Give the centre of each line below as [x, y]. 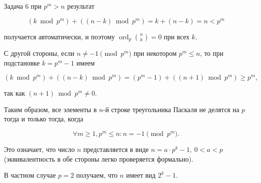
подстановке [22, 62]
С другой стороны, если [39, 53]
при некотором [155, 53]
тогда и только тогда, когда [44, 119]
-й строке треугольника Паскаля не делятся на [171, 109]
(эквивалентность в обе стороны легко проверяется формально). [99, 158]
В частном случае [30, 175]
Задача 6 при [23, 6]
